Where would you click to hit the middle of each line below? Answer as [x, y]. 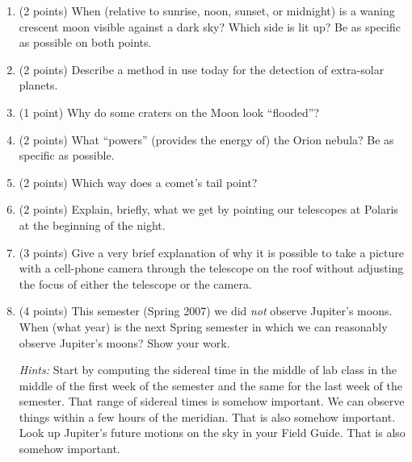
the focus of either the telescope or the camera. [135, 283]
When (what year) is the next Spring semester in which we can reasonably [203, 326]
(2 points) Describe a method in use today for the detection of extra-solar [202, 69]
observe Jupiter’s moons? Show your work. [124, 342]
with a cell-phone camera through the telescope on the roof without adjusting [211, 268]
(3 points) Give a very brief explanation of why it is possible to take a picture [211, 252]
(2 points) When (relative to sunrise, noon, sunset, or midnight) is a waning [207, 10]
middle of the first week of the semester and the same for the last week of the [210, 385]
